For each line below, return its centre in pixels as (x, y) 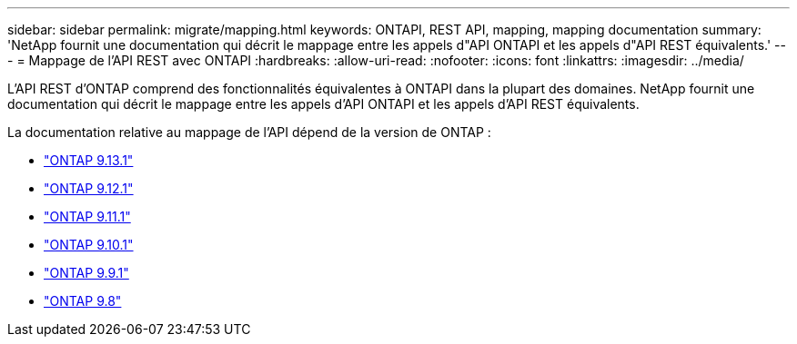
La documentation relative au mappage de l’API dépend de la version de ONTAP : (249, 132)
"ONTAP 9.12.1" (89, 188)
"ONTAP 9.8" (83, 301)
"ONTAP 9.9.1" (86, 273)
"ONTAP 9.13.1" (89, 160)
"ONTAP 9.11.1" (87, 216)
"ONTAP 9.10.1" (89, 245)
